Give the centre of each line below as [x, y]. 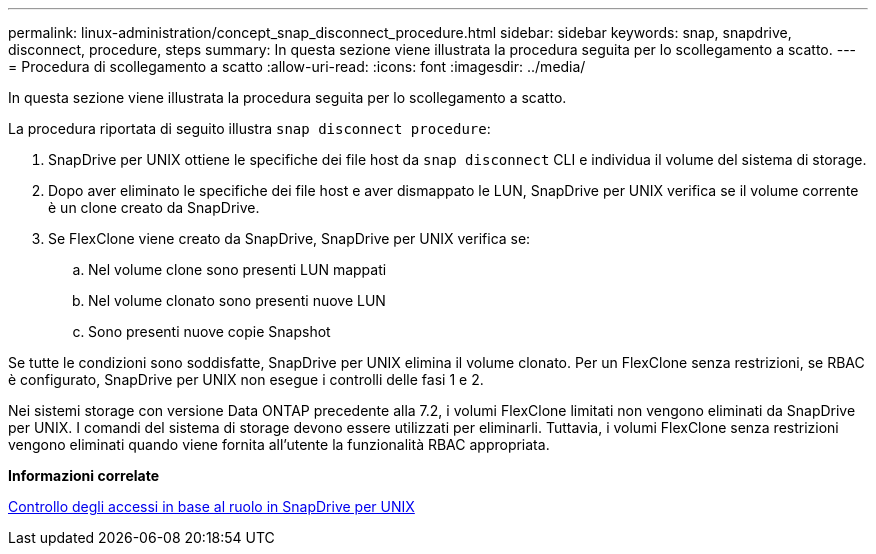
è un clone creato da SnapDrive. [154, 207]
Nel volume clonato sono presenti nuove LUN [237, 300]
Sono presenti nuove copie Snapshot [209, 331]
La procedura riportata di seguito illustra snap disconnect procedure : [249, 128]
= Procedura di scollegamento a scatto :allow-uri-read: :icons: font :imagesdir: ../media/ [297, 66]
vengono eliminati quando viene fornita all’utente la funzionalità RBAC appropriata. [279, 444]
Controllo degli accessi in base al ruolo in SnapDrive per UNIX [211, 506]
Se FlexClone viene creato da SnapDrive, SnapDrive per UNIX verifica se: [289, 238]
